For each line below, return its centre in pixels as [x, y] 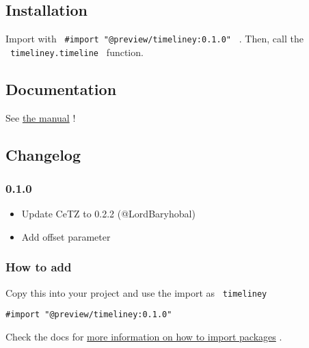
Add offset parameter [66, 236]
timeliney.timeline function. [77, 52]
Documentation [61, 89]
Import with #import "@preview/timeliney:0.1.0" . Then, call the [154, 39]
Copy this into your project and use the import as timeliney [136, 292]
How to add [39, 267]
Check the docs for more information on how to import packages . [144, 337]
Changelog [43, 154]
